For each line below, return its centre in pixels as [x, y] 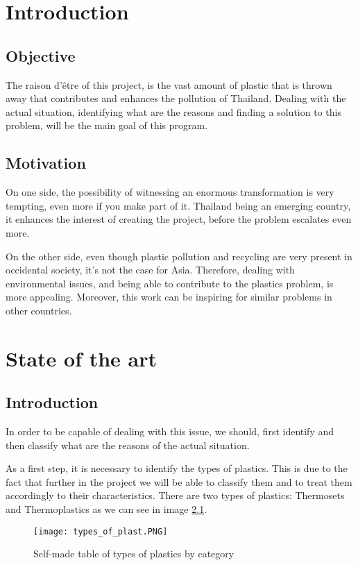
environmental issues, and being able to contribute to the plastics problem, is [170, 283]
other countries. [39, 310]
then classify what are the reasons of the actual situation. [128, 445]
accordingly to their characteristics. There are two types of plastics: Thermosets [175, 495]
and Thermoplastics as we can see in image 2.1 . [106, 509]
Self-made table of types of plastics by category [134, 554]
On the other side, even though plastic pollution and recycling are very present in [179, 256]
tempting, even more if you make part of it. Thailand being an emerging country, [178, 205]
